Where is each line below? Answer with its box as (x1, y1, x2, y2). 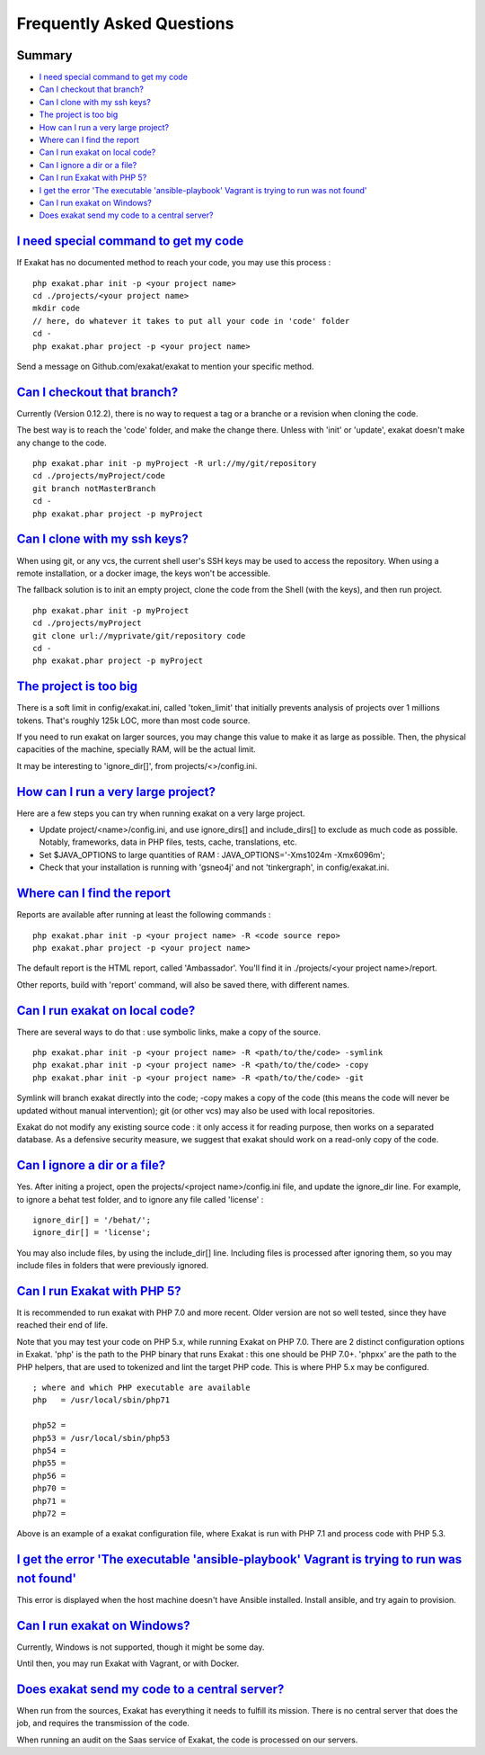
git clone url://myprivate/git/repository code (32, 631, 246, 640)
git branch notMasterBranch (32, 483, 156, 494)
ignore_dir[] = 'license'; (32, 1228, 152, 1238)
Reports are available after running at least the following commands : (16, 909, 271, 920)
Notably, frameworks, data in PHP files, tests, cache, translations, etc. (39, 837, 297, 847)
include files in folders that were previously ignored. (16, 1260, 209, 1271)
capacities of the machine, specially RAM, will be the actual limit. (16, 744, 256, 755)
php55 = (32, 1458, 66, 1468)
